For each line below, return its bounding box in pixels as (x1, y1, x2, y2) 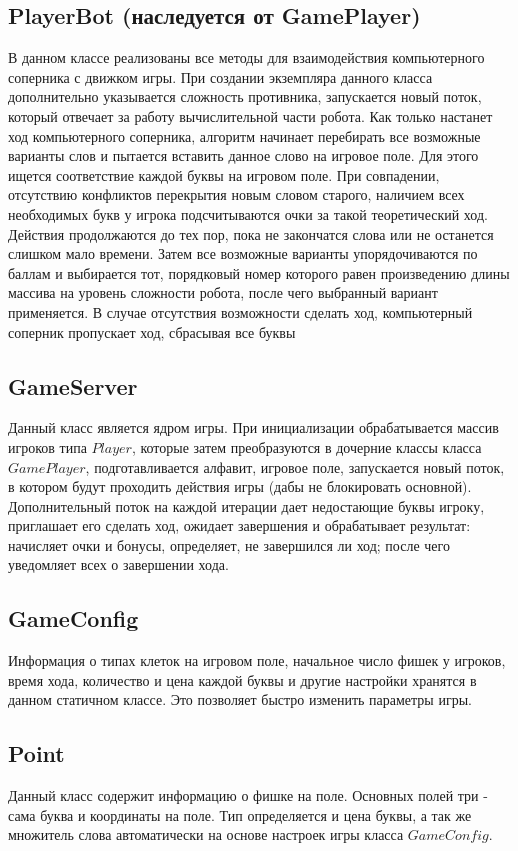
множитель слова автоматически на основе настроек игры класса (8, 824, 404, 845)
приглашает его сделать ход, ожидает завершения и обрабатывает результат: (8, 515, 471, 536)
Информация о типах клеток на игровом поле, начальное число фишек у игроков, (8, 650, 506, 671)
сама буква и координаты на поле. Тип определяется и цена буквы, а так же (8, 804, 472, 825)
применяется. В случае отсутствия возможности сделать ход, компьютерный (8, 301, 473, 322)
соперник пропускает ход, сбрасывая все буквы (8, 321, 296, 342)
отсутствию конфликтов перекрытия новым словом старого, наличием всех (8, 184, 465, 205)
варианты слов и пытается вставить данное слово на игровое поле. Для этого (8, 145, 479, 166)
